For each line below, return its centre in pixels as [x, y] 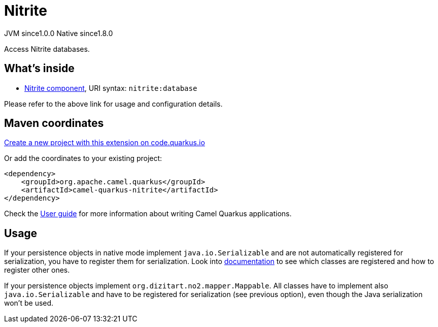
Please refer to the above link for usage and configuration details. [113, 104]
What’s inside [39, 69]
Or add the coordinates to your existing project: [83, 158]
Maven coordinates [54, 123]
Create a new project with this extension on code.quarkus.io [105, 143]
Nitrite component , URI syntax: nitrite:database [111, 88]
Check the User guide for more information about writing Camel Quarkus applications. [148, 214]
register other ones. [37, 270]
